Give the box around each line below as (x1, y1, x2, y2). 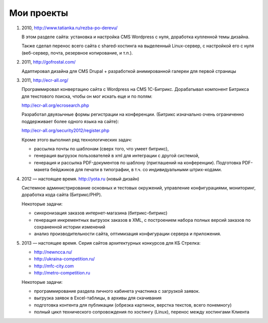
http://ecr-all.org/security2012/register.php (21, 128, 110, 133)
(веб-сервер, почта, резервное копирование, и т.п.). (21, 50, 134, 56)
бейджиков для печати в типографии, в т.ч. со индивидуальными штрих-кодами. (50, 167, 222, 173)
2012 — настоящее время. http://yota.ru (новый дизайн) (21, 176, 139, 182)
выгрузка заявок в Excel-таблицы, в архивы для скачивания (34, 295, 162, 301)
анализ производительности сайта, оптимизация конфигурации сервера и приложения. (34, 231, 221, 237)
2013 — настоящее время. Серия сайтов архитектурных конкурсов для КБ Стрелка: (21, 240, 201, 246)
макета (34, 167, 50, 173)
